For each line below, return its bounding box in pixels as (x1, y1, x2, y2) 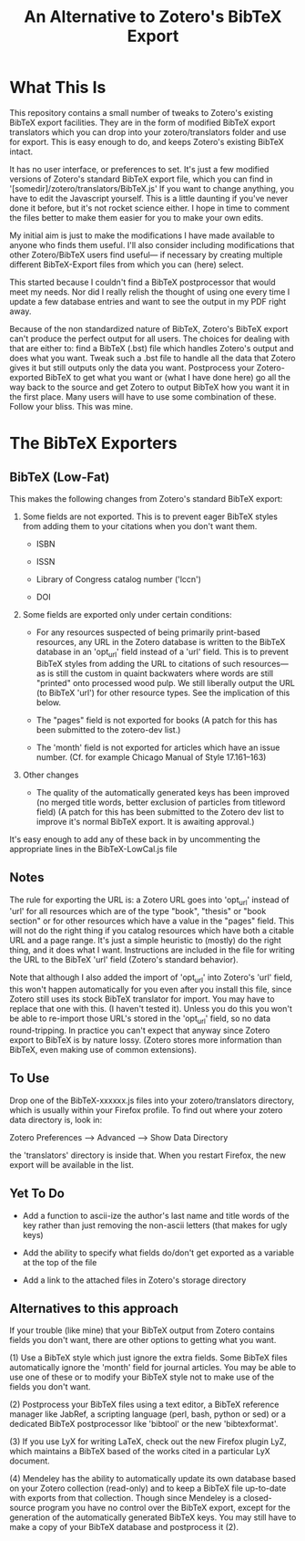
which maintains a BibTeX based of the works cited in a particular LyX (9, 1446, 270, 1457)
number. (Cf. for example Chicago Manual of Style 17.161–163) (36, 751, 267, 763)
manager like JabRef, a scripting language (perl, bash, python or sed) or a (9, 1409, 287, 1420)
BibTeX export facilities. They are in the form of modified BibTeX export (9, 117, 276, 128)
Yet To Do (9, 1186, 66, 1202)
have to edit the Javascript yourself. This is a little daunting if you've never (9, 193, 289, 203)
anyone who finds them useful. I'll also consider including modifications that (9, 239, 295, 250)
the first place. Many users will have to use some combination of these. (9, 390, 277, 402)
